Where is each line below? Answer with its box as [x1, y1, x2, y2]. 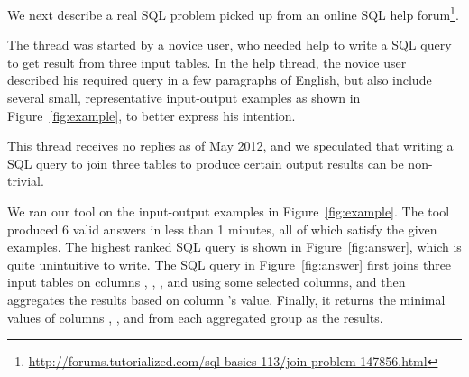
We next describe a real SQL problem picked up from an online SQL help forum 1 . [7, 3, 459, 23]
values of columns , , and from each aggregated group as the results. [7, 308, 383, 326]
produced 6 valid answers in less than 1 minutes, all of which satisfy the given [7, 219, 437, 238]
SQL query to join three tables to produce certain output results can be [7, 153, 404, 172]
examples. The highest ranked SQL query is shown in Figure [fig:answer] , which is [7, 237, 462, 256]
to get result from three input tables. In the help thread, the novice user [7, 52, 407, 71]
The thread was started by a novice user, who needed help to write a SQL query [7, 35, 452, 54]
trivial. [7, 171, 44, 190]
